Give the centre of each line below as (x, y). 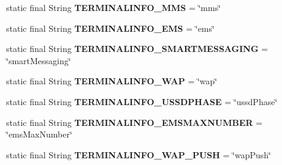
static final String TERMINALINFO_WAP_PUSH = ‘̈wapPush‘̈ (139, 154)
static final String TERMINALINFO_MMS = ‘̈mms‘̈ (114, 7)
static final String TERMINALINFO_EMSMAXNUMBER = (135, 122)
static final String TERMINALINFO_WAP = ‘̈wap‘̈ (112, 81)
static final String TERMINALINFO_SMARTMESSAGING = (137, 49)
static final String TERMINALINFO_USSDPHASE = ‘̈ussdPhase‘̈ (142, 101)
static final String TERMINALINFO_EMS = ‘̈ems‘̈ (110, 28)
